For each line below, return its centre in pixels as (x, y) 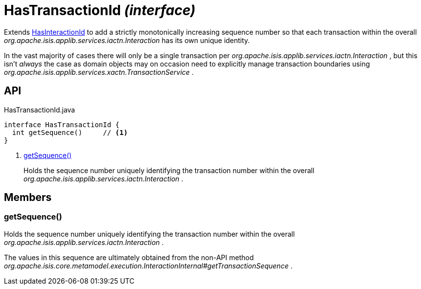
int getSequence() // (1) (70, 132)
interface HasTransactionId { (62, 124)
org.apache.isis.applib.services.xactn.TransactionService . (99, 72)
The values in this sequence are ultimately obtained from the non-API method (129, 257)
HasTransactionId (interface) (100, 10)
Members (28, 198)
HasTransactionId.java (40, 110)
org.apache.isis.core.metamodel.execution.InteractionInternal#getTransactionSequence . (148, 266)
